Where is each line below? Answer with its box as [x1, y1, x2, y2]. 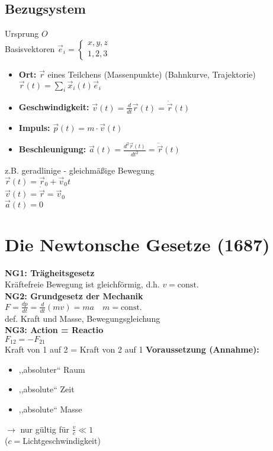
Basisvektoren [5, 42, 55, 55]
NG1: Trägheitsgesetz [5, 266, 95, 279]
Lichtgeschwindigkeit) [23, 434, 101, 447]
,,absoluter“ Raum [18, 363, 85, 375]
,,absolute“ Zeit [18, 383, 75, 395]
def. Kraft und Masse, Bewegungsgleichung [5, 312, 160, 324]
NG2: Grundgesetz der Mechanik [5, 289, 143, 302]
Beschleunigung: [18, 143, 86, 155]
